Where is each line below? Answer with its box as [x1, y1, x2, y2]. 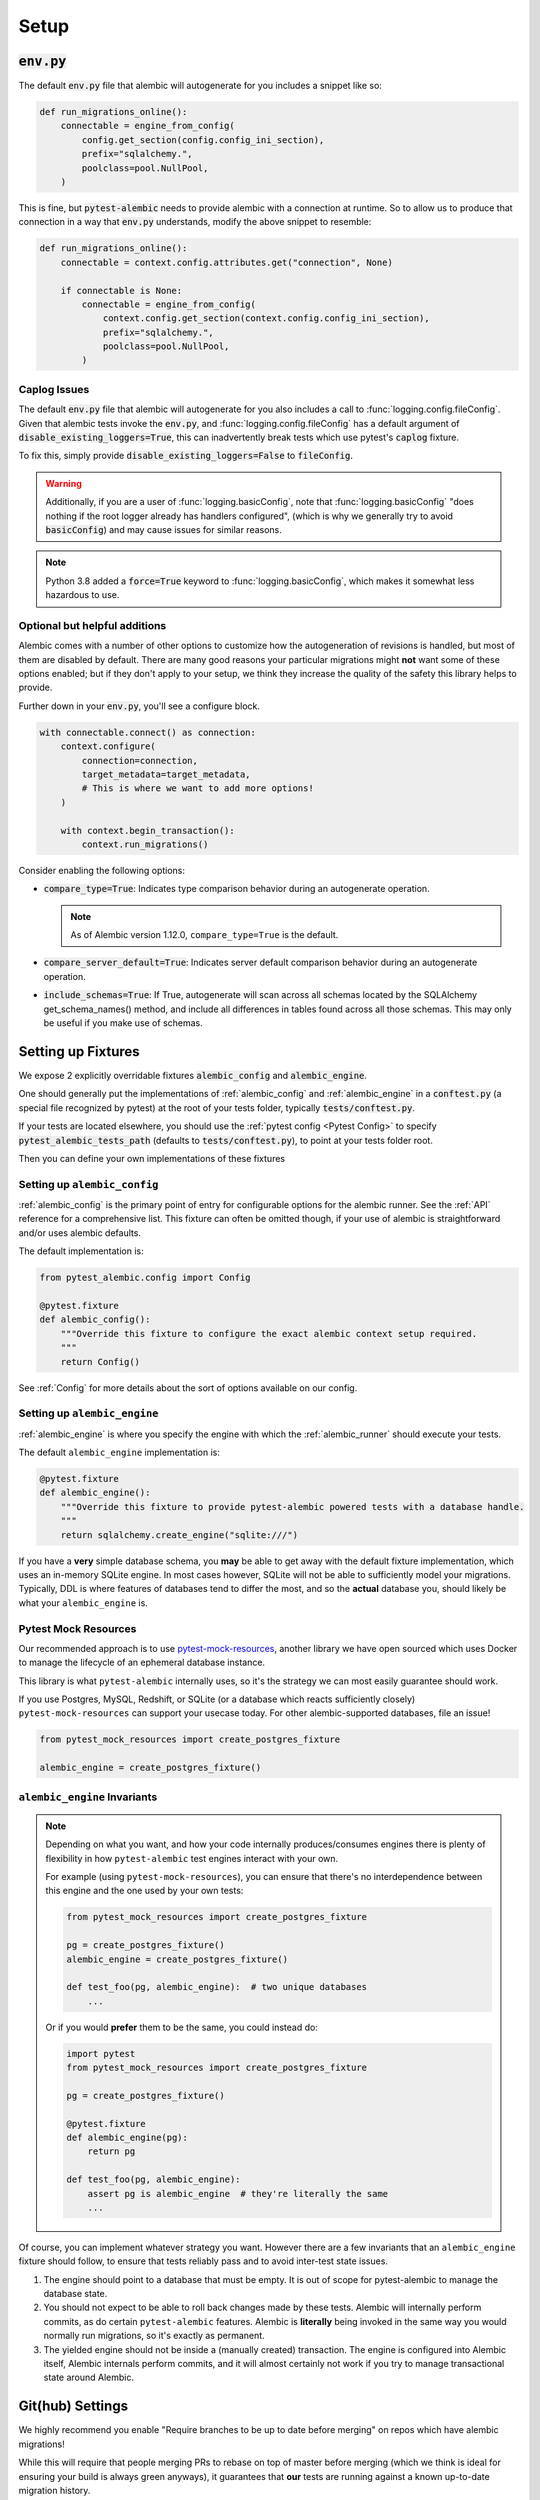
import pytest [66, 2048, 136, 2059]
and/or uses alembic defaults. [18, 1226, 142, 1239]
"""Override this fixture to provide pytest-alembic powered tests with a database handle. [60, 1501, 525, 1512]
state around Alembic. [43, 2371, 135, 2384]
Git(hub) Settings [18, 2398, 129, 2415]
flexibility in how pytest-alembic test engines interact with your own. [45, 1852, 339, 1864]
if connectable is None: [60, 285, 183, 296]
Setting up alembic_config [18, 1177, 159, 1191]
